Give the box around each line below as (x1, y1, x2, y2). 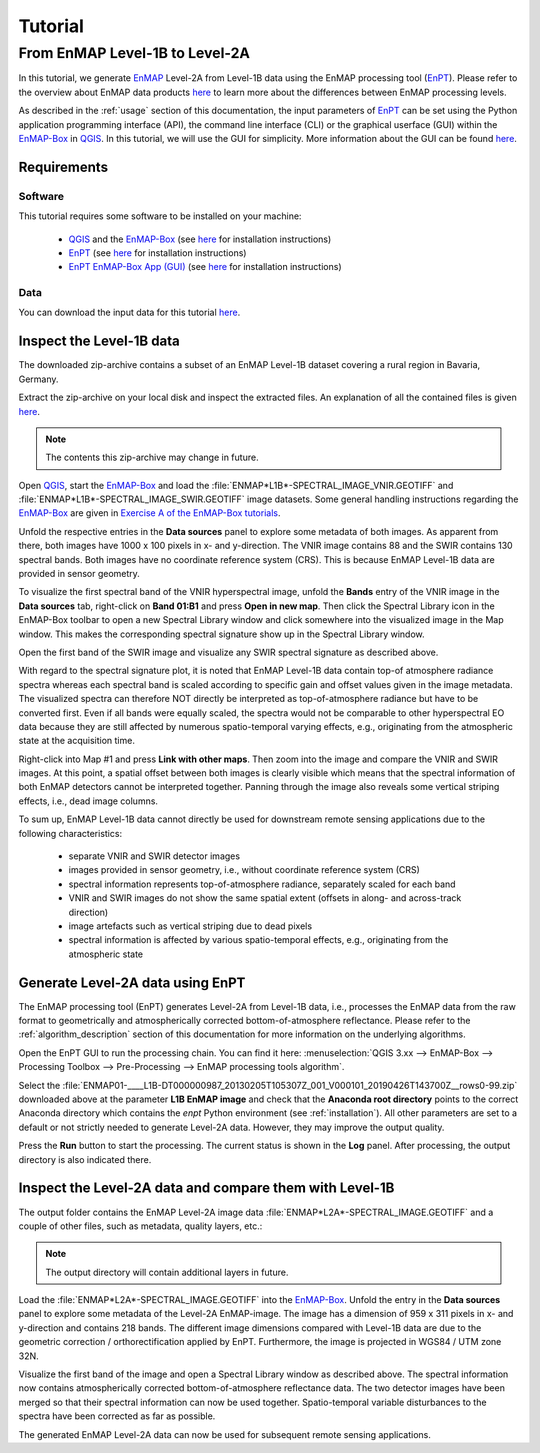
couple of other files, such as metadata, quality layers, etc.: (18, 1220, 263, 1232)
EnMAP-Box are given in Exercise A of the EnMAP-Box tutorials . (18, 507, 281, 519)
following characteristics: (18, 827, 123, 839)
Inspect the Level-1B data (18, 333, 180, 350)
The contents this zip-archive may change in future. (45, 451, 259, 464)
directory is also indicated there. (18, 1153, 152, 1165)
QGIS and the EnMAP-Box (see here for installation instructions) (68, 233, 332, 245)
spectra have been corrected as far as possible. (18, 1410, 216, 1422)
